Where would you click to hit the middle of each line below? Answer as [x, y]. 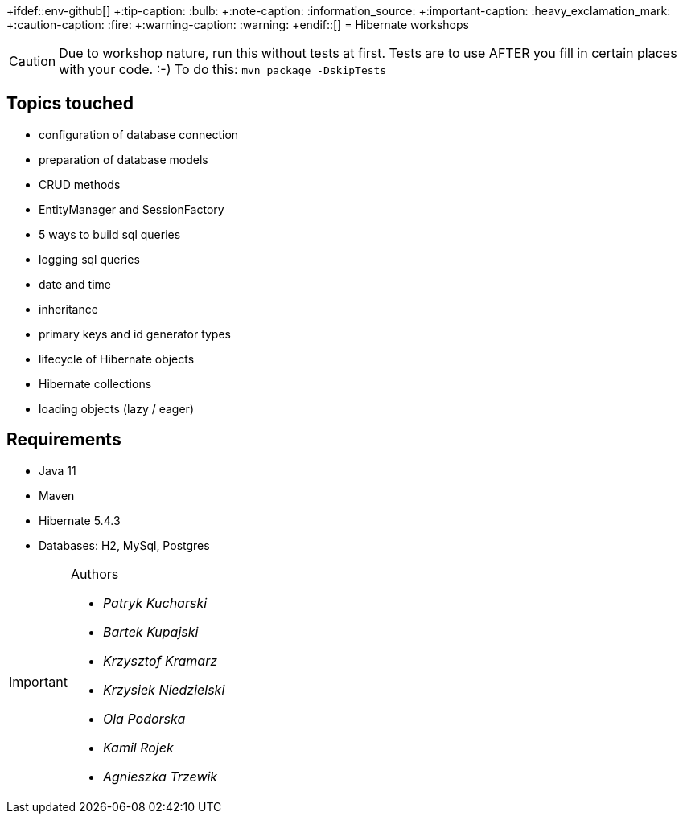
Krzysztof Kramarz [160, 660]
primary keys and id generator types [135, 334]
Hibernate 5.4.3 [80, 520]
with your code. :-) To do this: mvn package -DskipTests [223, 69]
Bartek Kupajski [150, 631]
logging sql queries [89, 259]
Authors [95, 574]
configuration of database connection [139, 134]
